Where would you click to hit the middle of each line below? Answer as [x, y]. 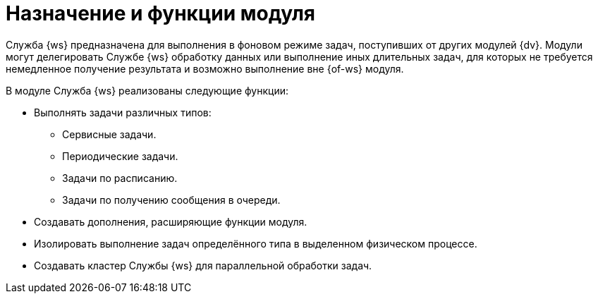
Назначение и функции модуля [161, 13]
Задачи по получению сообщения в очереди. [171, 200]
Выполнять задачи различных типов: [123, 112]
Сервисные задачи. [109, 134]
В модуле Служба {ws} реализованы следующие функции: [147, 90]
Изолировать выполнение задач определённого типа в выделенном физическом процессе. [256, 243]
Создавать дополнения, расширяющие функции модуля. [171, 221]
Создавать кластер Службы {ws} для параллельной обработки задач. [203, 265]
